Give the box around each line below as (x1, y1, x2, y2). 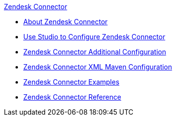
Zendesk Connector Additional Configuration (23, 48, 166, 56)
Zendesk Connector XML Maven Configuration (23, 63, 172, 71)
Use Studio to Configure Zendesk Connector (23, 33, 165, 41)
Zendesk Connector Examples (23, 78, 120, 86)
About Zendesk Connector (23, 17, 108, 26)
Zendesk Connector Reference (23, 93, 121, 101)
